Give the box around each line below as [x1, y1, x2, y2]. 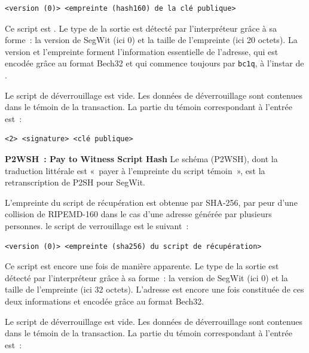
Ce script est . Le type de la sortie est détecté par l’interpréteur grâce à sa [5, 22, 277, 34]
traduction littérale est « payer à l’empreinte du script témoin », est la [5, 164, 265, 176]
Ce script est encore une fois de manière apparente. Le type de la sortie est [5, 260, 279, 272]
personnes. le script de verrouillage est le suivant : [5, 219, 189, 232]
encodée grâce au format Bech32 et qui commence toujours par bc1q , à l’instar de [5, 57, 304, 69]
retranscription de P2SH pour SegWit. [5, 176, 145, 188]
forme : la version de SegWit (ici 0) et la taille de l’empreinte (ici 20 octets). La [5, 34, 298, 46]
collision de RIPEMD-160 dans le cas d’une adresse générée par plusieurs [5, 208, 272, 220]
